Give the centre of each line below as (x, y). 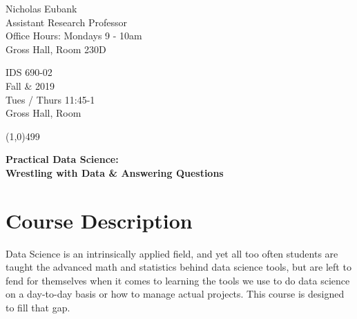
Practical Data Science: (62, 159)
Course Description (99, 220)
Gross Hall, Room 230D (56, 49)
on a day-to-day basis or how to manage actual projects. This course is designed (175, 294)
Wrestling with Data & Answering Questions (115, 172)
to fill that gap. (38, 308)
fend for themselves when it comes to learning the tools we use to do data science (178, 280)
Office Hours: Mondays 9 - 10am (74, 36)
